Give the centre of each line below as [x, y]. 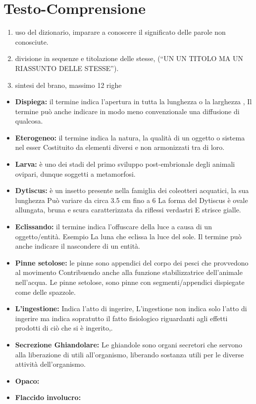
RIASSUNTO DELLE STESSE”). [67, 68]
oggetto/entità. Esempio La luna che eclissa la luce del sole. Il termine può [128, 236]
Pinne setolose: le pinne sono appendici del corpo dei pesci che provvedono [132, 262]
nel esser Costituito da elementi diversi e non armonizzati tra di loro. [120, 147]
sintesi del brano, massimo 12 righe [68, 85]
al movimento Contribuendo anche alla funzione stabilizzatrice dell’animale [129, 272]
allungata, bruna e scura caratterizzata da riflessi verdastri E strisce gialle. [128, 210]
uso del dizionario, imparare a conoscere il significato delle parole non [120, 32]
